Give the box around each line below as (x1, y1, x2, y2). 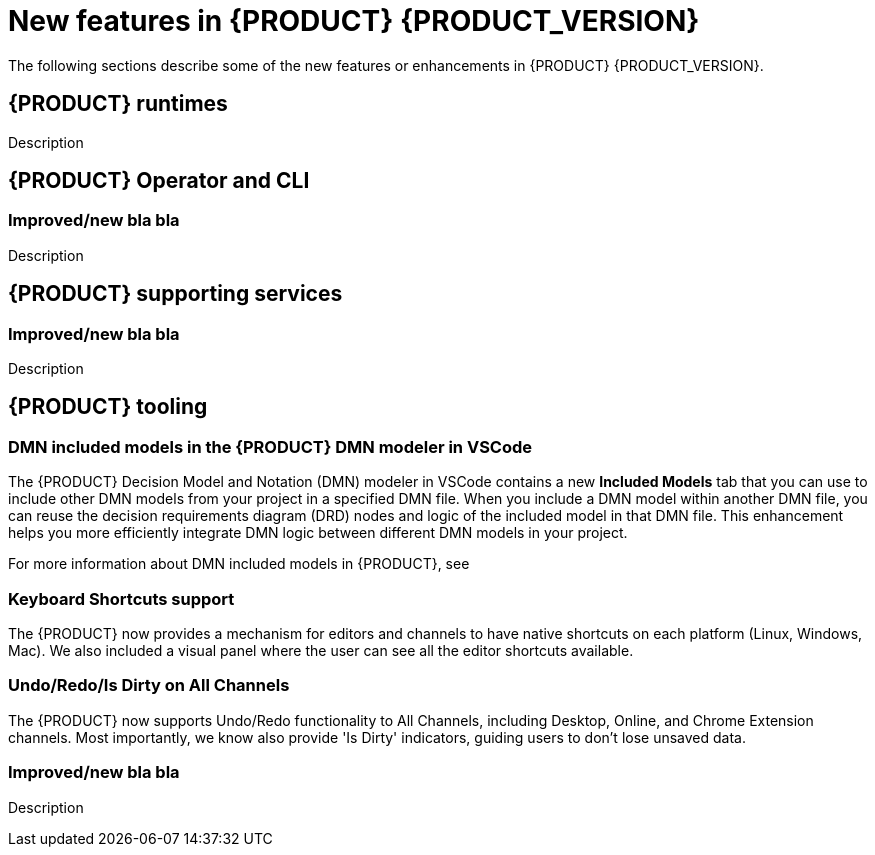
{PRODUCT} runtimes (8, 91, 228, 117)
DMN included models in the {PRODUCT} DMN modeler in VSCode (8, 436, 533, 457)
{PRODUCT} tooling (8, 394, 208, 420)
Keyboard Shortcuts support (8, 588, 235, 609)
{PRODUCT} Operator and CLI (8, 168, 310, 194)
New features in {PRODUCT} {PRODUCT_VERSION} (8, 4, 700, 38)
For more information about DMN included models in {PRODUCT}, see (8, 555, 470, 573)
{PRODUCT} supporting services (8, 281, 343, 307)
